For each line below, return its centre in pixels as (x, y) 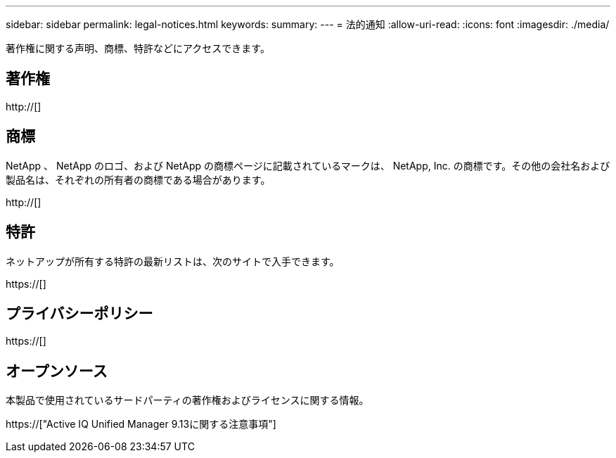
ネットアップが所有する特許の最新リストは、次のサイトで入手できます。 (173, 261)
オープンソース (57, 371)
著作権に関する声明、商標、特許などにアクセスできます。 (138, 48)
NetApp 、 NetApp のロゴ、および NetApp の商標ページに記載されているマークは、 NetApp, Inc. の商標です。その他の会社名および (308, 165)
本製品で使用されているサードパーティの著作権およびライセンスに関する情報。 (187, 400)
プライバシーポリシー (79, 313)
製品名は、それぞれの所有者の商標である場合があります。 (138, 179)
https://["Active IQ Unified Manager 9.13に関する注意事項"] (141, 424)
